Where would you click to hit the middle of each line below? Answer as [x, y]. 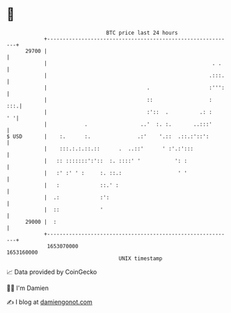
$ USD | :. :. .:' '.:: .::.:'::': [108, 136]
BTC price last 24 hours [142, 33]
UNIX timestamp [141, 258]
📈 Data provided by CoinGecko [52, 272]
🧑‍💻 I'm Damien [28, 288]
